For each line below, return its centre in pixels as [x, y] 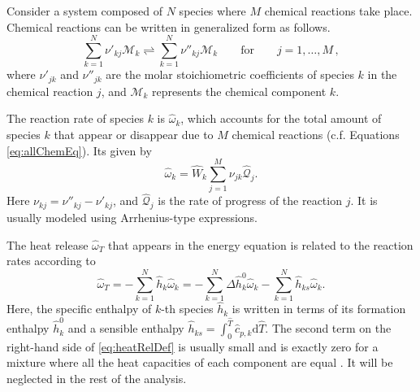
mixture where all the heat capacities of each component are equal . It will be [200, 362]
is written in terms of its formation [319, 309]
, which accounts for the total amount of [281, 118]
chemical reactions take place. [338, 11]
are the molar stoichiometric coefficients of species [230, 74]
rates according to [51, 261]
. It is [364, 200]
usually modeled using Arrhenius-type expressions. [132, 218]
